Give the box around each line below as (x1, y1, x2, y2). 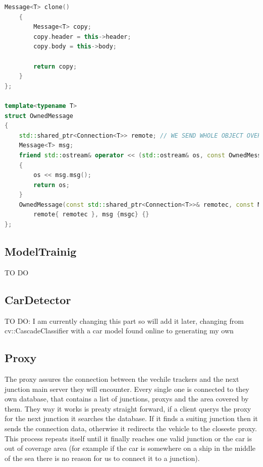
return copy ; (33, 63, 77, 70)
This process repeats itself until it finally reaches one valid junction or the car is (5, 433, 252, 443)
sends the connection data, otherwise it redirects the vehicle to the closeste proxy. (5, 423, 257, 434)
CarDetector (5, 291, 71, 307)
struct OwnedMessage (5, 112, 74, 120)
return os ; (33, 181, 70, 189)
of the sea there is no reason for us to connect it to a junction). (5, 452, 200, 463)
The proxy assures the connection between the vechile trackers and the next (5, 374, 239, 384)
